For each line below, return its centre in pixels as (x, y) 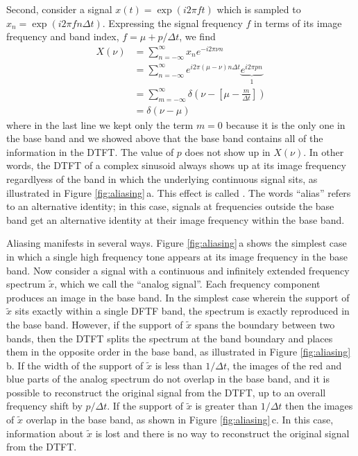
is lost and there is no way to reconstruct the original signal (222, 433)
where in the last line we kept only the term (100, 124)
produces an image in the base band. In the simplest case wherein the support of (178, 297)
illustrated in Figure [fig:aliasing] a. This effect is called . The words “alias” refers (179, 192)
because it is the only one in (285, 124)
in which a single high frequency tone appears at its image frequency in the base (177, 256)
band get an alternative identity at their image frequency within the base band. (176, 219)
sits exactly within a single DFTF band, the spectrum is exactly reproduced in (182, 311)
